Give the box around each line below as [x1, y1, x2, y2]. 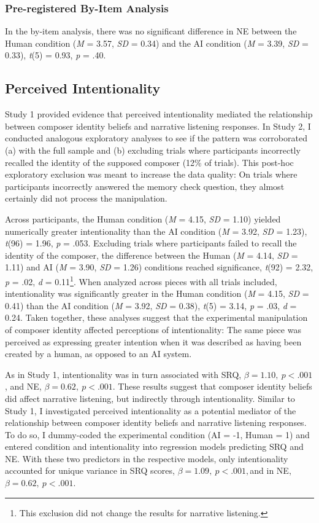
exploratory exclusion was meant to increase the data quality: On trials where [5, 168, 298, 181]
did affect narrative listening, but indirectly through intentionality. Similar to [5, 391, 295, 404]
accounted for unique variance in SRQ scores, [5, 464, 175, 477]
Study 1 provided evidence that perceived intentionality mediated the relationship [5, 108, 313, 120]
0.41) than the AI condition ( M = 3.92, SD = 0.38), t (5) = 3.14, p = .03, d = [5, 299, 297, 312]
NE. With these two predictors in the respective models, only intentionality [5, 452, 288, 465]
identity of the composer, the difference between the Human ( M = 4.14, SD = [5, 248, 298, 261]
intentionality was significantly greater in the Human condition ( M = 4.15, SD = [5, 287, 309, 300]
